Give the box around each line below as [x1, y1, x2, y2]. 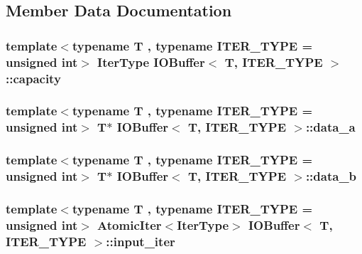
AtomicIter [97, 216, 162, 233]
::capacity [6, 69, 61, 87]
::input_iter [106, 232, 175, 250]
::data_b [305, 167, 357, 185]
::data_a [305, 118, 356, 136]
